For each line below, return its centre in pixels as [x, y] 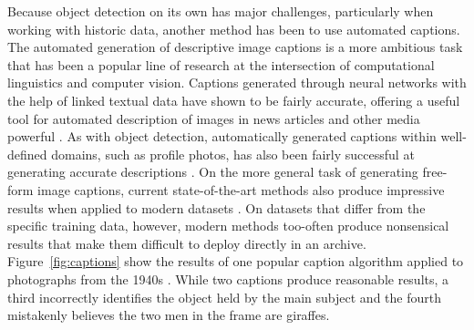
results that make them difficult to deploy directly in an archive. [187, 243]
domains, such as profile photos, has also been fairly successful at [233, 154]
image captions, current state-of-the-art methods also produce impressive [241, 189]
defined [27, 154]
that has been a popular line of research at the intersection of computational [221, 64]
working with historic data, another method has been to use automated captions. [234, 29]
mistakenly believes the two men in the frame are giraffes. [169, 315]
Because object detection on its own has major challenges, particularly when [221, 11]
